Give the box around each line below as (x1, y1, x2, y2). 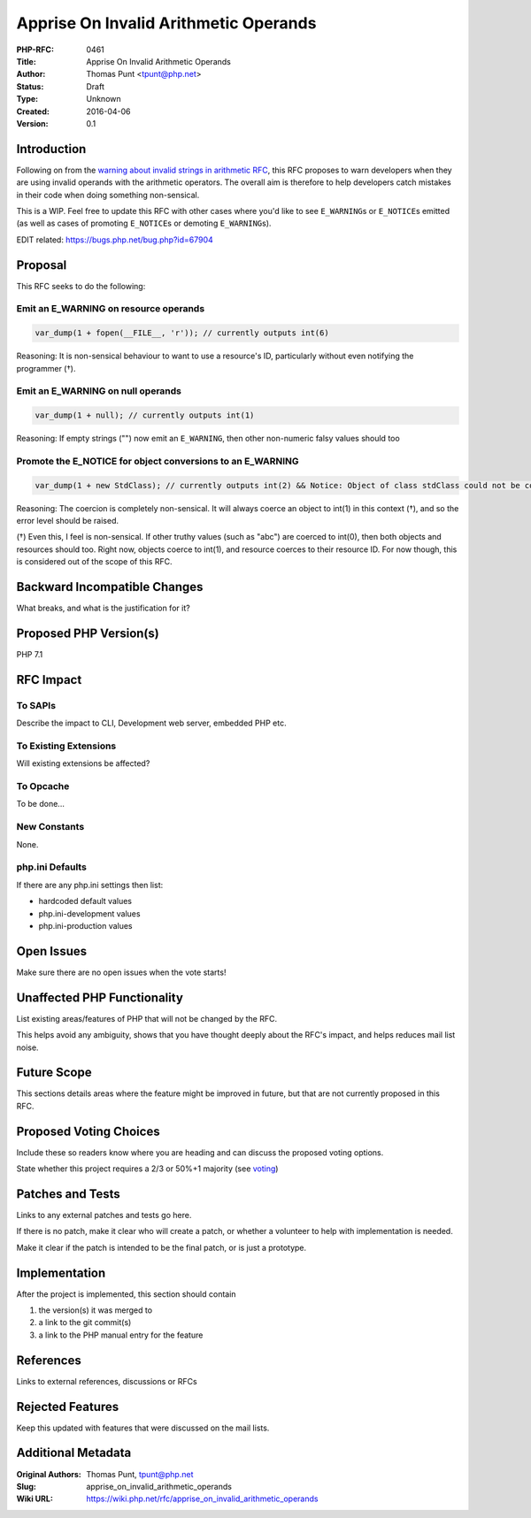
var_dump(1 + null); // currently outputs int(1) (35, 410, 255, 420)
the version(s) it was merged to (38, 1305, 153, 1315)
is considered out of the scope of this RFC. (16, 556, 173, 567)
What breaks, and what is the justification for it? (16, 602, 190, 614)
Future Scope (16, 1065, 92, 1080)
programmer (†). (16, 363, 76, 373)
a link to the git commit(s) (38, 1317, 132, 1328)
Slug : (16, 1481, 37, 1491)
